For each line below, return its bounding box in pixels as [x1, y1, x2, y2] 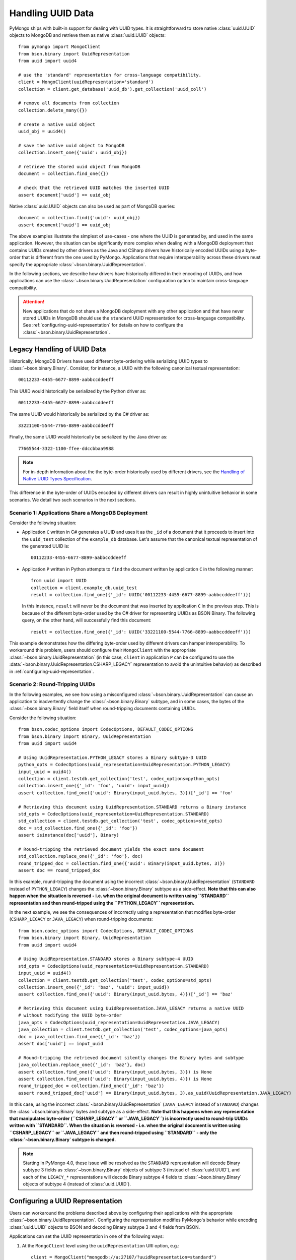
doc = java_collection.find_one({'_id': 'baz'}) [18, 1034, 140, 1039]
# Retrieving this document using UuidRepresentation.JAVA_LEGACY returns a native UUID [18, 1005, 244, 1012]
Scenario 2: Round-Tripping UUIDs [9, 681, 96, 688]
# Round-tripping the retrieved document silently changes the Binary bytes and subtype [18, 1055, 244, 1060]
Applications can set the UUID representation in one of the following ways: [9, 1233, 164, 1239]
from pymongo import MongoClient [18, 44, 101, 50]
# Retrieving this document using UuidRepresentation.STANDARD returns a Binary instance [18, 804, 247, 810]
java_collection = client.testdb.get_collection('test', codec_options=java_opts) [18, 1027, 228, 1033]
